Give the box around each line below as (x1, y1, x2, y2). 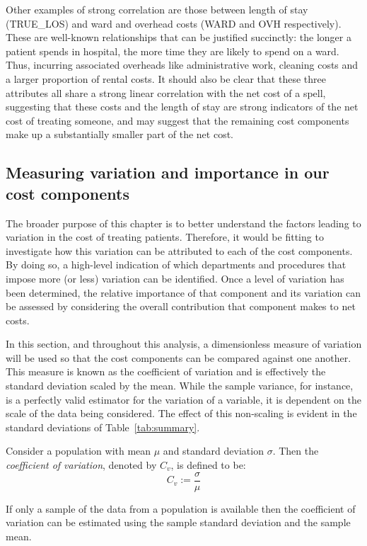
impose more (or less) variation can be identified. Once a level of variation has (6, 271, 344, 285)
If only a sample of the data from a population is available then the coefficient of (6, 501, 356, 516)
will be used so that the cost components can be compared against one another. (6, 350, 351, 365)
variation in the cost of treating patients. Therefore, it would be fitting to (6, 229, 324, 244)
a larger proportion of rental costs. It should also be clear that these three (6, 71, 326, 86)
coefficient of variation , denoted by (6, 457, 157, 472)
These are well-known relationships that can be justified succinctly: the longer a (6, 30, 351, 45)
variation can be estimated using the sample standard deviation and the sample (6, 515, 351, 530)
